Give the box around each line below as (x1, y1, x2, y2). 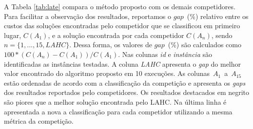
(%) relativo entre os (187, 11, 249, 21)
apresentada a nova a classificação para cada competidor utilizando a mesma (4, 106, 233, 116)
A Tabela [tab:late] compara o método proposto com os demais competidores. (4, 1, 235, 11)
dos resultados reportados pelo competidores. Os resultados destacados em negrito (4, 87, 250, 97)
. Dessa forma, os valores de (69, 39, 152, 50)
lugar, (4, 30, 21, 40)
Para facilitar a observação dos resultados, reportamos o (4, 11, 172, 21)
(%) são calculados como (168, 39, 241, 50)
